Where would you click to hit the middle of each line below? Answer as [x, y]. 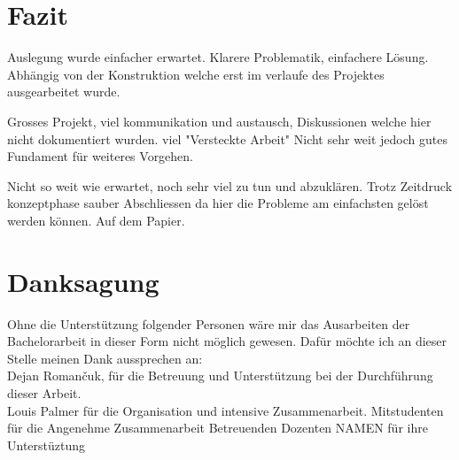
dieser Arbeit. [44, 392]
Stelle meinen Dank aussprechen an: [105, 358]
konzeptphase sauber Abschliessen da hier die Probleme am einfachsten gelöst [218, 203]
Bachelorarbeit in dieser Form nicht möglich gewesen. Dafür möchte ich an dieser [227, 341]
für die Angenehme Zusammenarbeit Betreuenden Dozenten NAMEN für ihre [218, 428]
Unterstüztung [47, 445]
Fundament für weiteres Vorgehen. [101, 156]
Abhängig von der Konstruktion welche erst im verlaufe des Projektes [196, 74]
